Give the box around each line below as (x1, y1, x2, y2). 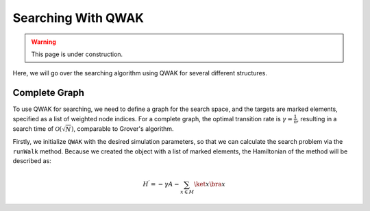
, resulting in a (297, 114, 337, 123)
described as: (12, 157, 51, 165)
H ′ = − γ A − (143, 179, 180, 188)
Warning (31, 38, 56, 46)
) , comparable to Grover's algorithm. (71, 125, 174, 133)
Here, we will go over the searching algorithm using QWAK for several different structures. (12, 69, 267, 77)
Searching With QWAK (12, 10, 144, 25)
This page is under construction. (31, 50, 123, 58)
